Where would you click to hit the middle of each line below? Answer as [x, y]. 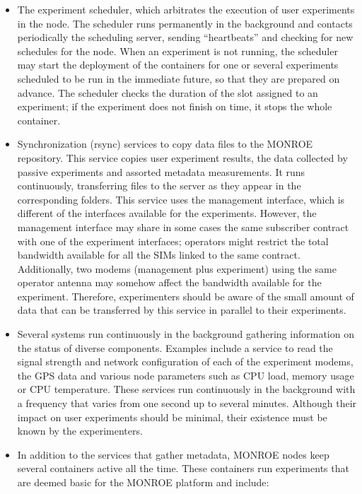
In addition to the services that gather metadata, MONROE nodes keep [173, 454]
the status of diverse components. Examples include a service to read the [175, 347]
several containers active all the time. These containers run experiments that [183, 468]
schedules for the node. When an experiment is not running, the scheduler [177, 51]
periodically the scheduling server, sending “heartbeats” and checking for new [185, 37]
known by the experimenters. [80, 431]
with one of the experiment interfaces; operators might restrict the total [173, 241]
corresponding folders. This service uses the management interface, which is [181, 199]
